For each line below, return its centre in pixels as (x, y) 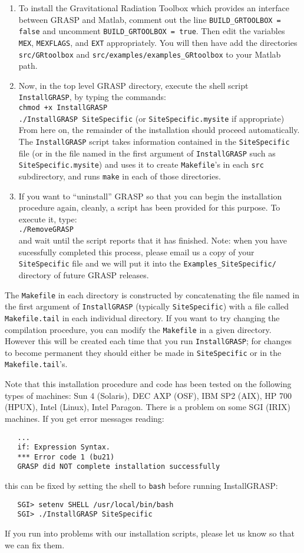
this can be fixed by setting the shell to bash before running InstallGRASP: (141, 486)
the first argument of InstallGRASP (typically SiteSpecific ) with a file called (147, 306)
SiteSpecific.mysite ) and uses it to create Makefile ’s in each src (141, 164)
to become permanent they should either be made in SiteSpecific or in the (143, 352)
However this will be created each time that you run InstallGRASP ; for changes (148, 341)
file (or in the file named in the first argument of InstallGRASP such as (147, 153)
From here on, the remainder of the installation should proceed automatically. (159, 130)
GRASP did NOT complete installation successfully (119, 467)
